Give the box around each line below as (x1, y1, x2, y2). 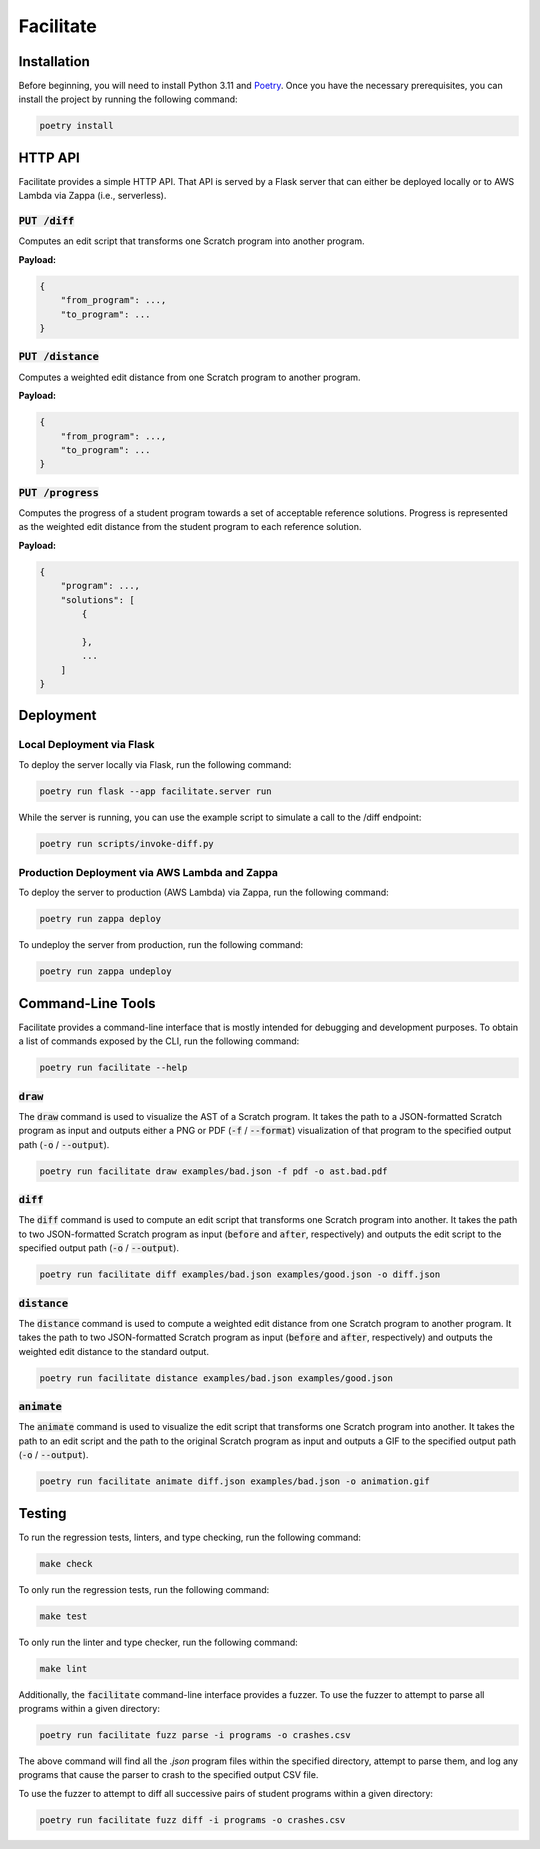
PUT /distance (18, 350, 100, 364)
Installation (18, 53, 90, 70)
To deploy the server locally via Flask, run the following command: (18, 758, 292, 770)
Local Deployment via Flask (18, 738, 155, 752)
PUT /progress (18, 486, 100, 499)
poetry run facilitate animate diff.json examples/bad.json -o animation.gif (39, 1476, 430, 1487)
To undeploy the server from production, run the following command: (18, 939, 304, 951)
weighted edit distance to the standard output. (18, 1345, 210, 1357)
